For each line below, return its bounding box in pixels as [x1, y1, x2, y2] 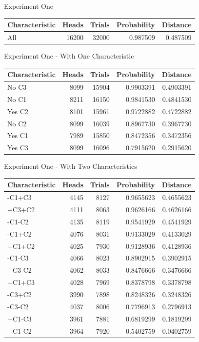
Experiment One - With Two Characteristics [4, 161, 137, 171]
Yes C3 [7, 142, 28, 153]
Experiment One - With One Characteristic [4, 51, 134, 61]
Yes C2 [7, 106, 28, 116]
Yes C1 [7, 130, 28, 141]
